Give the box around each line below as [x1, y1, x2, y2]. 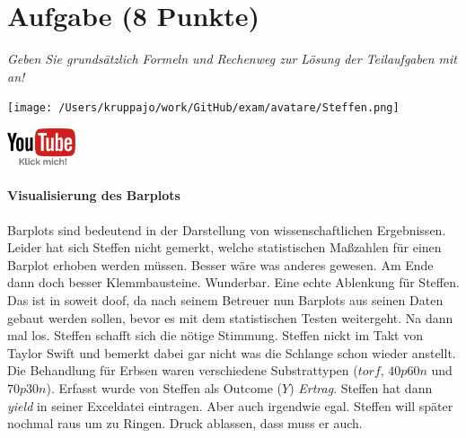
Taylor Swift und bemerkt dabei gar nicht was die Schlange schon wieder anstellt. [7, 343, 456, 362]
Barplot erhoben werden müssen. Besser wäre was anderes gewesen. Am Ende [7, 255, 434, 274]
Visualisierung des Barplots [7, 186, 180, 205]
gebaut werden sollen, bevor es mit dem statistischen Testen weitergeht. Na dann [7, 308, 453, 327]
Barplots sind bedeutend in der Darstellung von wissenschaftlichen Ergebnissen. [7, 220, 446, 239]
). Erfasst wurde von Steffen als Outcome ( [46, 378, 283, 397]
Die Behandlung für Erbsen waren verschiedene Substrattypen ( [7, 361, 358, 380]
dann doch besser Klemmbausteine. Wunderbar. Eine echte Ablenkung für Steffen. [7, 273, 460, 292]
